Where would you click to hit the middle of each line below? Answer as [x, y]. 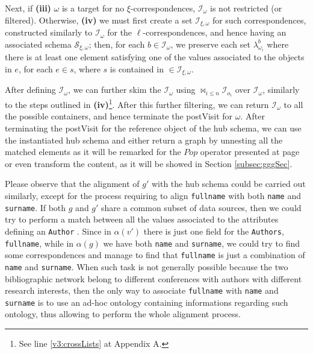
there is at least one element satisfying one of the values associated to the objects [155, 57]
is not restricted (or [246, 8]
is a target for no [93, 8]
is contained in [137, 68]
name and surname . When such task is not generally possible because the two [147, 266]
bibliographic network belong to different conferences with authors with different [153, 278]
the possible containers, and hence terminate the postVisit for [119, 116]
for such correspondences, [259, 20]
